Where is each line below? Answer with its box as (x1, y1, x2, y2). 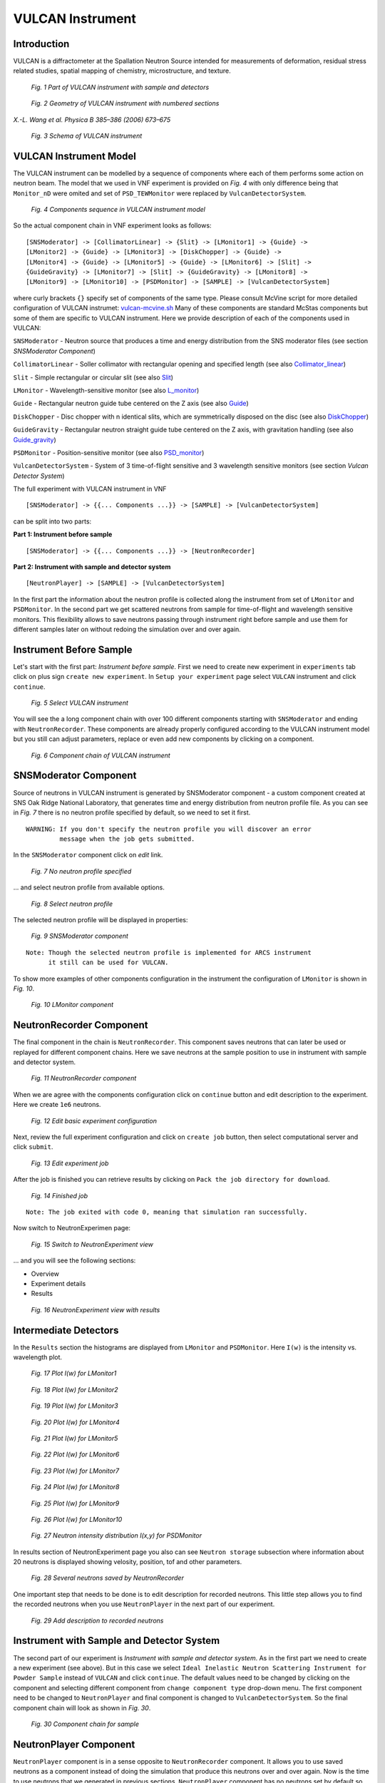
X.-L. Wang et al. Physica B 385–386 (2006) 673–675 (13, 115, 171, 124)
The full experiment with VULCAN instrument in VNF (13, 485, 167, 494)
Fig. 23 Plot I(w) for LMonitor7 (31, 1466, 120, 1475)
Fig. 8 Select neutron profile (31, 899, 113, 908)
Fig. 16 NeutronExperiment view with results (31, 1305, 160, 1314)
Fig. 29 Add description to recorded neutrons (31, 1616, 164, 1625)
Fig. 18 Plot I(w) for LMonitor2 (31, 1385, 118, 1394)
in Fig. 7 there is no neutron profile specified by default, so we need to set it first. (13, 808, 251, 817)
